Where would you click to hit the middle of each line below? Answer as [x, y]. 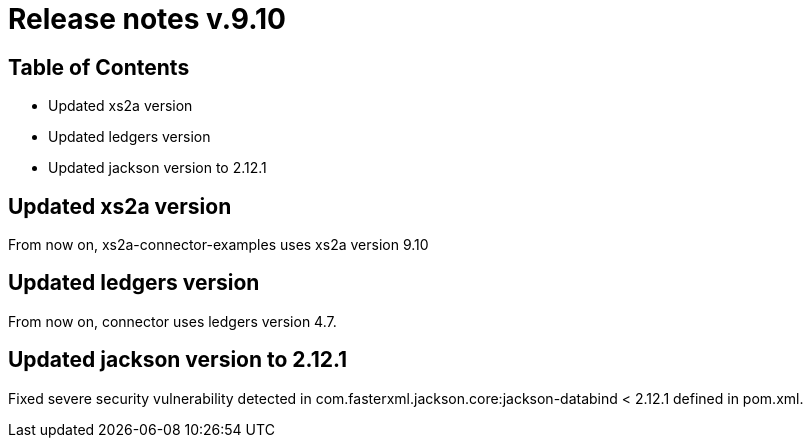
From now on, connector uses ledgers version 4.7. [172, 321]
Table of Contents [99, 67]
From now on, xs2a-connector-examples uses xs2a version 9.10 [218, 245]
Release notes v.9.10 [147, 19]
